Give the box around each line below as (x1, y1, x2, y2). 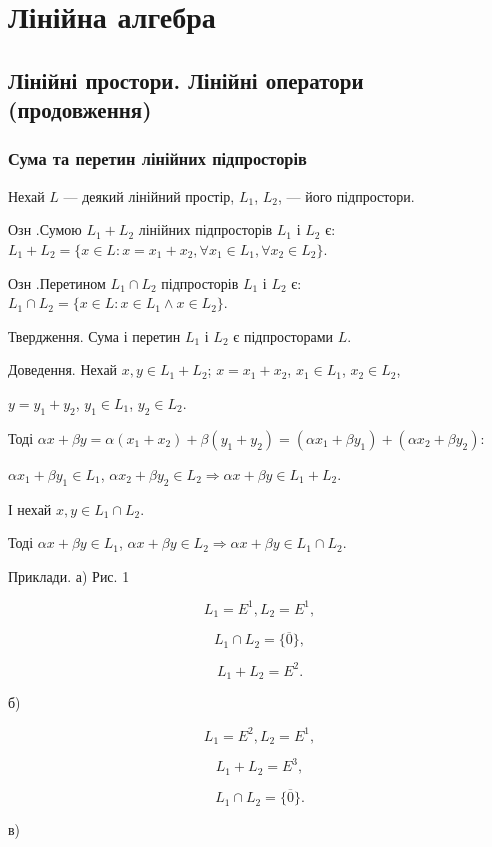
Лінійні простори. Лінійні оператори (8, 64, 364, 95)
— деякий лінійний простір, (63, 185, 235, 206)
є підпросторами (233, 325, 333, 346)
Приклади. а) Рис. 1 (8, 565, 130, 586)
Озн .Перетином (8, 272, 106, 293)
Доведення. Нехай (8, 359, 118, 380)
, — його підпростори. (277, 185, 415, 206)
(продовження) (8, 94, 152, 125)
